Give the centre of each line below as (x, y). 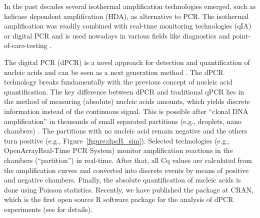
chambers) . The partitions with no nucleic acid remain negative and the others (126, 131)
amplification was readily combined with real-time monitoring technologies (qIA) (128, 26)
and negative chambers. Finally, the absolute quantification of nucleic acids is (122, 180)
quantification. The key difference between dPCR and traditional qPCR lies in (124, 91)
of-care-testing (26, 45)
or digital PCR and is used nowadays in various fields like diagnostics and (117, 35)
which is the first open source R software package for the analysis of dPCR (119, 199)
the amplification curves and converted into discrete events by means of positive (126, 170)
